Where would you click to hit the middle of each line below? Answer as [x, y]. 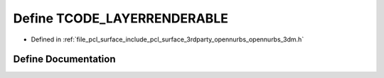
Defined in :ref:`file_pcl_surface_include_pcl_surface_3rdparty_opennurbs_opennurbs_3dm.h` [167, 39]
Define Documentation [64, 59]
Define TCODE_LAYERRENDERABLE [121, 18]
